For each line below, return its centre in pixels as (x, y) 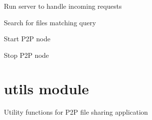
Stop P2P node (26, 55)
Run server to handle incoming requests (63, 6)
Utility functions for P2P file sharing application (76, 111)
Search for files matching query (50, 22)
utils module (47, 88)
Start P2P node (27, 39)
